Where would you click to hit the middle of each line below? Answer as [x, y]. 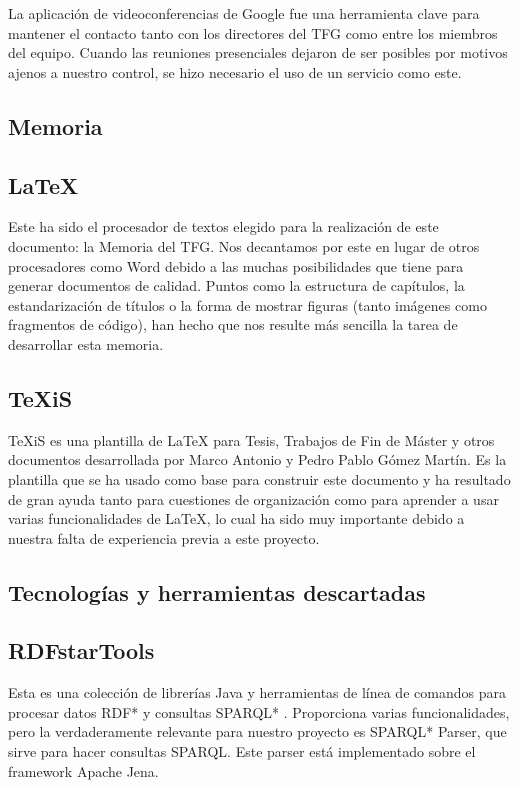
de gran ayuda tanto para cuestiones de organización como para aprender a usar [253, 498]
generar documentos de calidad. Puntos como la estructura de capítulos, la [236, 285]
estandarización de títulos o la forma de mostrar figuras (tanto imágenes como [247, 304]
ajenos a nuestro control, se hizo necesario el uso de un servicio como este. [235, 71]
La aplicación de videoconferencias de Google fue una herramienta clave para [244, 13]
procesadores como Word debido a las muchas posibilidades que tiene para [236, 265]
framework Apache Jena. [83, 770]
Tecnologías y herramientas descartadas [217, 591]
